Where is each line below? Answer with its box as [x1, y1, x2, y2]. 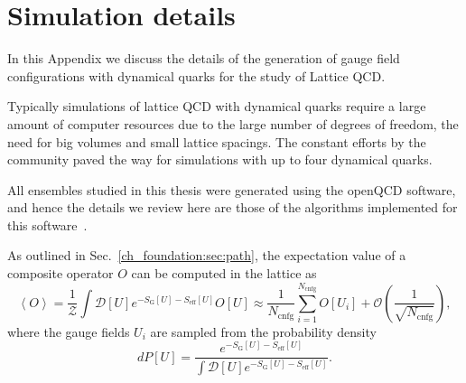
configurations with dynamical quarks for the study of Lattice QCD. [7, 66, 386, 85]
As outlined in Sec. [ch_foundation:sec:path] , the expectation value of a [7, 246, 406, 265]
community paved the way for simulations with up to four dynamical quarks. [7, 150, 433, 169]
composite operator [7, 264, 114, 283]
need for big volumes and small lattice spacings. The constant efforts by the [7, 132, 426, 151]
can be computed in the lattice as [131, 264, 317, 283]
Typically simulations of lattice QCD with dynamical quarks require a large [7, 97, 426, 116]
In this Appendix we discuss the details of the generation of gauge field [7, 49, 400, 68]
